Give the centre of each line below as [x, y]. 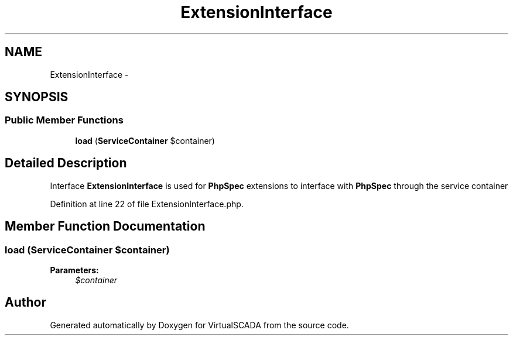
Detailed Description [66, 163]
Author [25, 303]
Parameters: [74, 270]
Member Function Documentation [105, 226]
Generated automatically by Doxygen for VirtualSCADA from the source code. [199, 325]
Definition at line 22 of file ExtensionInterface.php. [147, 204]
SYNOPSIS [37, 97]
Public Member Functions [64, 120]
